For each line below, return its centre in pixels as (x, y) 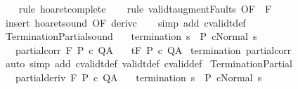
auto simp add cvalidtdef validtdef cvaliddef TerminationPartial (149, 63)
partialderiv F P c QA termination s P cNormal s (138, 77)
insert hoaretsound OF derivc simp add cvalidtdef (125, 22)
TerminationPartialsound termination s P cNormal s (131, 36)
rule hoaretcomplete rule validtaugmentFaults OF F (145, 8)
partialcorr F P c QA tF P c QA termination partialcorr (153, 49)
